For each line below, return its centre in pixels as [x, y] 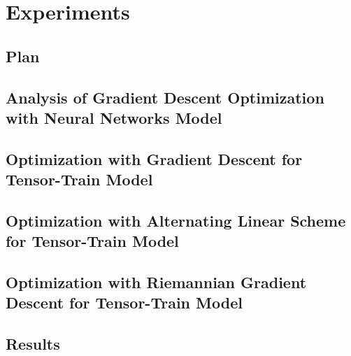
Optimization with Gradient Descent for [154, 158]
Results [33, 344]
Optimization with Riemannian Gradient [156, 282]
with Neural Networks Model [114, 117]
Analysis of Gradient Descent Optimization [165, 97]
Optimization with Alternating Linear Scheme [176, 220]
